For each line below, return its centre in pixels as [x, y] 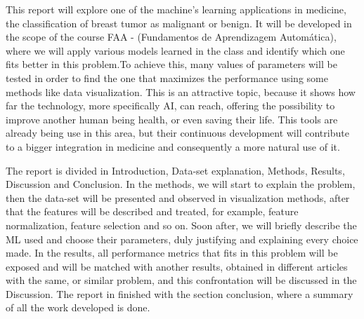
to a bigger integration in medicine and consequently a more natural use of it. [173, 146]
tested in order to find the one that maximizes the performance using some [167, 77]
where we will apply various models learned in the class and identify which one [175, 50]
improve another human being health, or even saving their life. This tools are [172, 119]
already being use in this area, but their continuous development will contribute [177, 133]
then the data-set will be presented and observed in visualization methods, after [178, 197]
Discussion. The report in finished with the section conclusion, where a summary [180, 293]
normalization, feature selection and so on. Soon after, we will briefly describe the [181, 225]
